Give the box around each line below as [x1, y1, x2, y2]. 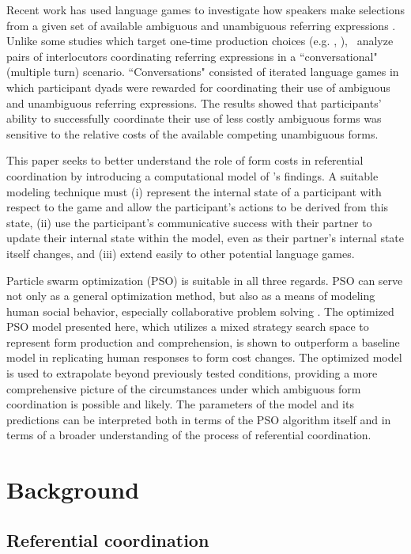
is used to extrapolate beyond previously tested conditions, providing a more [6, 365, 378, 381]
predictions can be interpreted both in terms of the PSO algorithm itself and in [6, 411, 391, 427]
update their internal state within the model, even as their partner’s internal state [6, 230, 405, 246]
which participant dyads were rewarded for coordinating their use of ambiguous [6, 78, 390, 95]
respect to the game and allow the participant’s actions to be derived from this [6, 199, 389, 215]
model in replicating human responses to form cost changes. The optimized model [6, 349, 402, 366]
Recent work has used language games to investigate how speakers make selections [6, 2, 405, 17]
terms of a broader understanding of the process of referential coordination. [6, 427, 371, 443]
